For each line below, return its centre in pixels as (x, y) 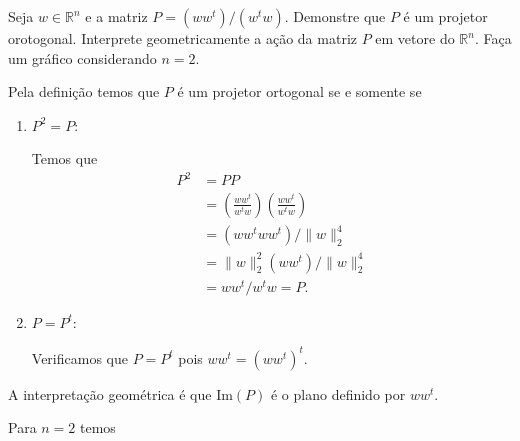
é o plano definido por (338, 393)
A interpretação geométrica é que (110, 393)
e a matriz (116, 16)
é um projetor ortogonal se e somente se (299, 91)
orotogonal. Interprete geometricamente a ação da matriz (182, 38)
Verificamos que (79, 357)
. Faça (493, 38)
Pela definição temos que (84, 91)
